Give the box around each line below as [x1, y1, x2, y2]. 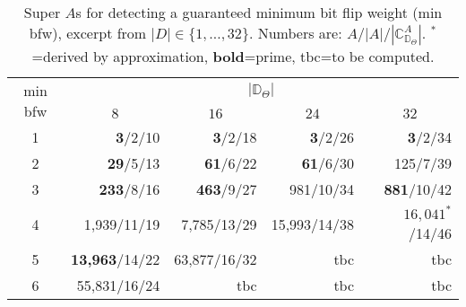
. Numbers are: [248, 22, 342, 43]
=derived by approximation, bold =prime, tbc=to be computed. [31, 46, 435, 66]
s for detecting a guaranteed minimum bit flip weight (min [75, 2, 443, 22]
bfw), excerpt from [29, 22, 147, 43]
